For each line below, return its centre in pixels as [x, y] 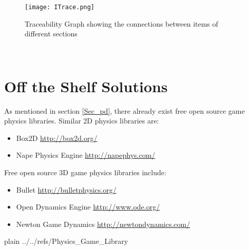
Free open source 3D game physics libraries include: [85, 172]
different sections [51, 34]
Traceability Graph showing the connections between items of [121, 23]
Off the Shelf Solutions [86, 86]
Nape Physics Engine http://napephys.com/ [86, 155]
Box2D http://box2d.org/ [57, 138]
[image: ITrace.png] [60, 7]
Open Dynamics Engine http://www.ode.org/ [88, 207]
